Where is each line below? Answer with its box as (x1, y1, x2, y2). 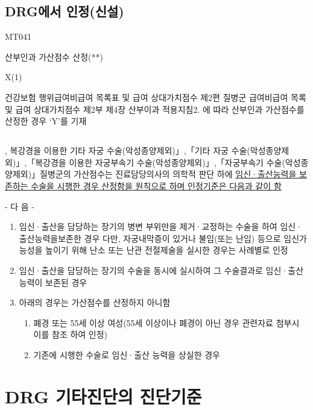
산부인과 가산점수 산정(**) (5, 50, 104, 63)
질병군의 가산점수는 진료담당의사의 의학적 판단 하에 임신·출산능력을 (40, 168, 297, 180)
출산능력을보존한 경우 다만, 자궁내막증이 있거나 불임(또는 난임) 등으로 (19, 232, 281, 244)
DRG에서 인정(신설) (5, 2, 124, 20)
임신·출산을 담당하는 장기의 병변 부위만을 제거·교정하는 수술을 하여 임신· (19, 220, 303, 233)
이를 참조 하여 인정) (33, 328, 108, 341)
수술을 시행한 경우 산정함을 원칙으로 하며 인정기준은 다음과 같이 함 (31, 179, 282, 192)
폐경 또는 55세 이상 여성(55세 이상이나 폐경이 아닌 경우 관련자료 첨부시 (33, 316, 300, 329)
